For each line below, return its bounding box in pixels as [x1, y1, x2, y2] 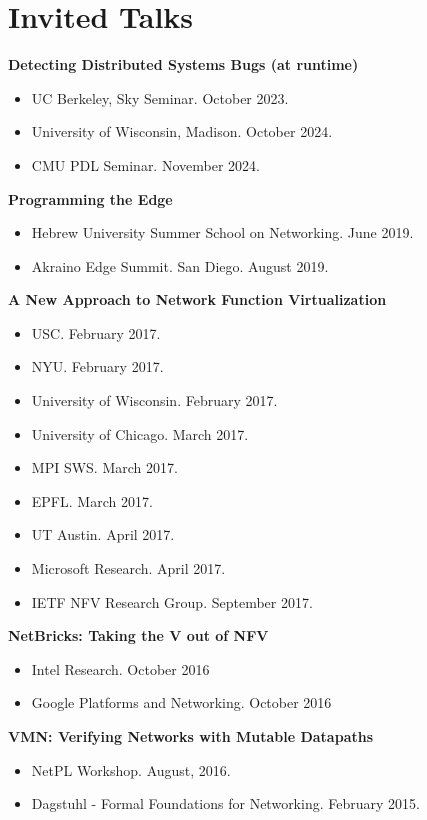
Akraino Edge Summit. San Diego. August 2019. [31, 255, 329, 276]
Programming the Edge [8, 188, 173, 209]
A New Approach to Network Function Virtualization [8, 289, 387, 310]
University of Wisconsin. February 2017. [31, 390, 278, 411]
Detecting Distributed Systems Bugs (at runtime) [8, 54, 359, 75]
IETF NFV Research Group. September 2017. [31, 591, 313, 612]
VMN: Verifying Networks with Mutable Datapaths [8, 726, 374, 746]
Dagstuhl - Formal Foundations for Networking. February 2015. [31, 793, 420, 814]
